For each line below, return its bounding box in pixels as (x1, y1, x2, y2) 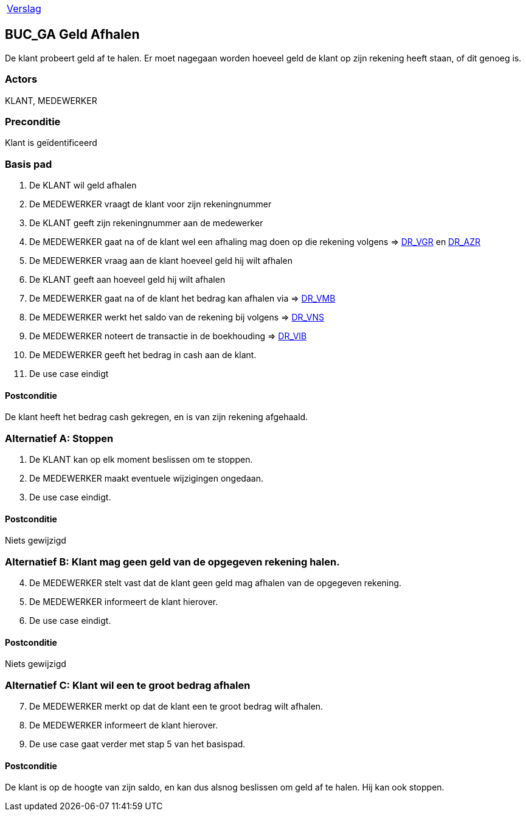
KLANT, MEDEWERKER (5, 95, 97, 106)
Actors (5, 73, 38, 86)
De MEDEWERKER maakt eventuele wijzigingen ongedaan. (29, 473, 263, 484)
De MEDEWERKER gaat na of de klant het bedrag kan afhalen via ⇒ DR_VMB (29, 293, 336, 304)
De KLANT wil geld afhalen (29, 180, 137, 191)
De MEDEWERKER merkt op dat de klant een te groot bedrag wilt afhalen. (29, 701, 324, 711)
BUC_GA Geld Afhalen (5, 27, 140, 43)
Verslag (7, 2, 41, 15)
